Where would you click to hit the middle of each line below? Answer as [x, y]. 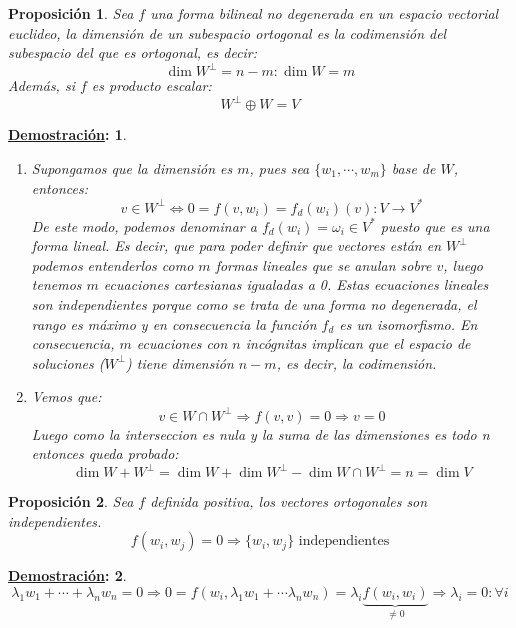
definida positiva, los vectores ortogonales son [289, 501]
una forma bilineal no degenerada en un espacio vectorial [324, 13]
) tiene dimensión [180, 362]
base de [413, 167]
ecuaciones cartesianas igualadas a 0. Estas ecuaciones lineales [296, 284]
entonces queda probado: [105, 453]
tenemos [56, 284]
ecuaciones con [182, 343]
